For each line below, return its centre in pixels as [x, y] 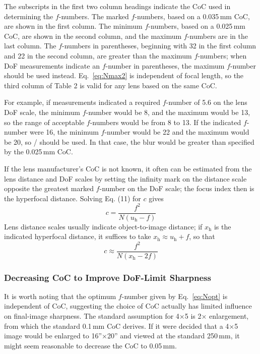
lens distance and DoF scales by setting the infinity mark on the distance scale [125, 178]
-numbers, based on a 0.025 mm [197, 26]
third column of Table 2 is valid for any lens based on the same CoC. [111, 85]
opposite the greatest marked [49, 188]
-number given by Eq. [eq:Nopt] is [175, 296]
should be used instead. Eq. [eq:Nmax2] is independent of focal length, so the [124, 75]
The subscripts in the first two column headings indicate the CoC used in [117, 6]
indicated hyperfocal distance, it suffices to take [78, 236]
